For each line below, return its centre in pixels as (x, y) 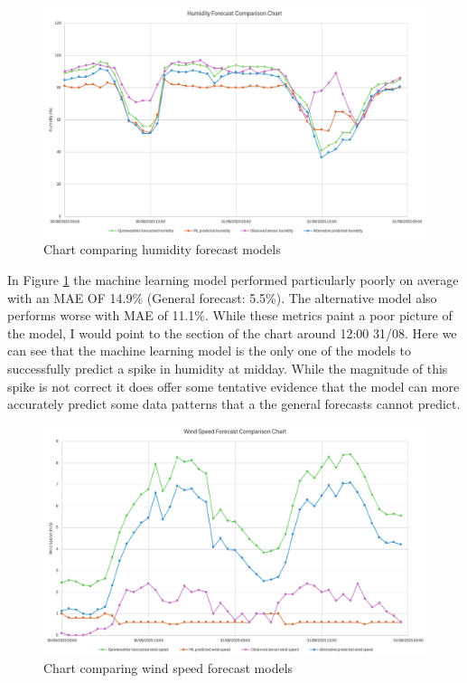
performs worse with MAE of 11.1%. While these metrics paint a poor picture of (230, 315)
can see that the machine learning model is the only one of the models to (210, 351)
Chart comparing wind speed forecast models (168, 668)
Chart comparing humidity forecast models (162, 249)
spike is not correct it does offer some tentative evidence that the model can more (233, 386)
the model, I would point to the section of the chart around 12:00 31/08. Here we (232, 332)
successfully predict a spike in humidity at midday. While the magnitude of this (228, 368)
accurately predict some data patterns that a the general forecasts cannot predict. (234, 404)
